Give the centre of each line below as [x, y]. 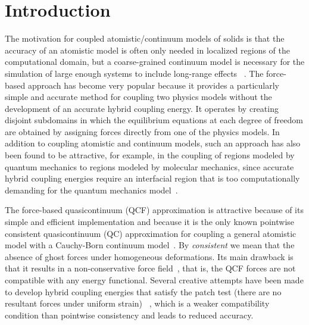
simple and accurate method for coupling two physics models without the [138, 97]
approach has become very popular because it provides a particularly [154, 85]
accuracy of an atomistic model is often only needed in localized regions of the [148, 50]
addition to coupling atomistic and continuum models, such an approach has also [153, 143]
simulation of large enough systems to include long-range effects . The [134, 73]
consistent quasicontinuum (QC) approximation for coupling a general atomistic [151, 233]
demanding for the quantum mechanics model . [91, 190]
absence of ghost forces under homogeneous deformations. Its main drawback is [149, 256]
